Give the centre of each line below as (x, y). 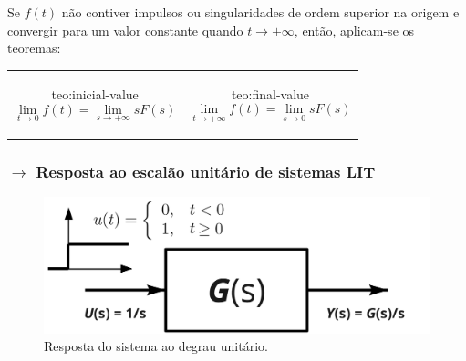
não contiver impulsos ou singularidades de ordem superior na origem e (260, 12)
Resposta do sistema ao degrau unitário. (156, 346)
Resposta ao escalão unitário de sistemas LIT (206, 171)
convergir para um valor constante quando (125, 30)
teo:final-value (270, 93)
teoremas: (34, 48)
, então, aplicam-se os (354, 30)
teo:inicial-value (95, 94)
